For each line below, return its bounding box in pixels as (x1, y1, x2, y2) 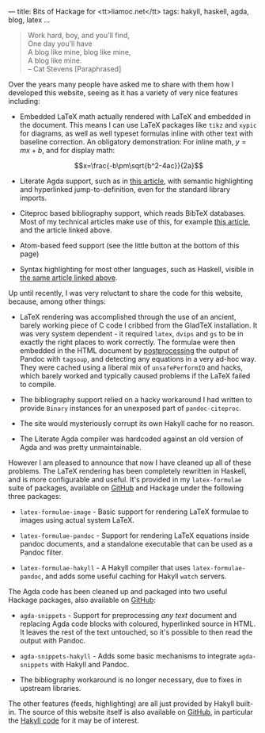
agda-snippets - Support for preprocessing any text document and (19, 611, 237, 620)
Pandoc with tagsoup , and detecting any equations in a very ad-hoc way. (19, 355, 257, 363)
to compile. (19, 380, 57, 389)
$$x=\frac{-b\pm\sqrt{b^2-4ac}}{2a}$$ (74, 161, 204, 170)
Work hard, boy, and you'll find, (27, 31, 131, 40)
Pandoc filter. (19, 547, 63, 557)
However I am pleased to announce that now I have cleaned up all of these (8, 458, 252, 467)
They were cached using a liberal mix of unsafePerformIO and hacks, (19, 363, 243, 372)
